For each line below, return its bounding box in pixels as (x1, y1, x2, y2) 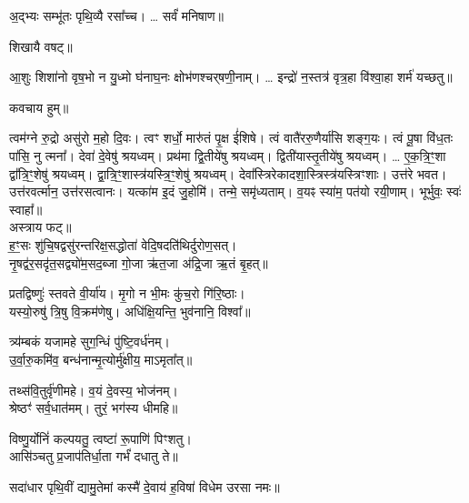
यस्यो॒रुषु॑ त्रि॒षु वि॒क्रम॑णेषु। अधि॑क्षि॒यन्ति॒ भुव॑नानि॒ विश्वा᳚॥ (9, 301, 251, 320)
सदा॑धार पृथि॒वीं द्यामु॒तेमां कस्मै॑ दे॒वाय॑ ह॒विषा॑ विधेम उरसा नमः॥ (9, 477, 280, 496)
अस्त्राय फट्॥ (9, 217, 72, 236)
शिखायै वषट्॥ (9, 36, 73, 55)
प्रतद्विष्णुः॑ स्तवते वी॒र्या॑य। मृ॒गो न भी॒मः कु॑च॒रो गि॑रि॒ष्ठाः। (9, 284, 245, 303)
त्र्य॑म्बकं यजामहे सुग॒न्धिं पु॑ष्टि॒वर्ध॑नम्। (9, 332, 170, 351)
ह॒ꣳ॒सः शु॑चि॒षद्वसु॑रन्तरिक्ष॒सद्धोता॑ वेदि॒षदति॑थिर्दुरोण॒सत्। (9, 235, 237, 254)
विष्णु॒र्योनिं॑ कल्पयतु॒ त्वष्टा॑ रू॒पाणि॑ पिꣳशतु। (9, 428, 192, 448)
